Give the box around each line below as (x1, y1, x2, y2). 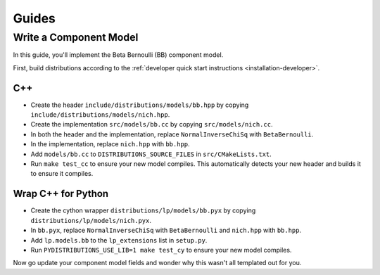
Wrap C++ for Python (13, 188, 109, 200)
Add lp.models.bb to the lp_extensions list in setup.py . (30, 236, 208, 244)
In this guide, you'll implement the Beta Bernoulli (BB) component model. (13, 51, 224, 59)
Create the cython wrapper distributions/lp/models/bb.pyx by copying (30, 206, 256, 215)
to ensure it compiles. (30, 170, 94, 178)
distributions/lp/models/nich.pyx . (30, 216, 151, 224)
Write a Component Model (13, 31, 139, 44)
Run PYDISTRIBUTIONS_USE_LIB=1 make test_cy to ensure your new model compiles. (30, 245, 292, 254)
